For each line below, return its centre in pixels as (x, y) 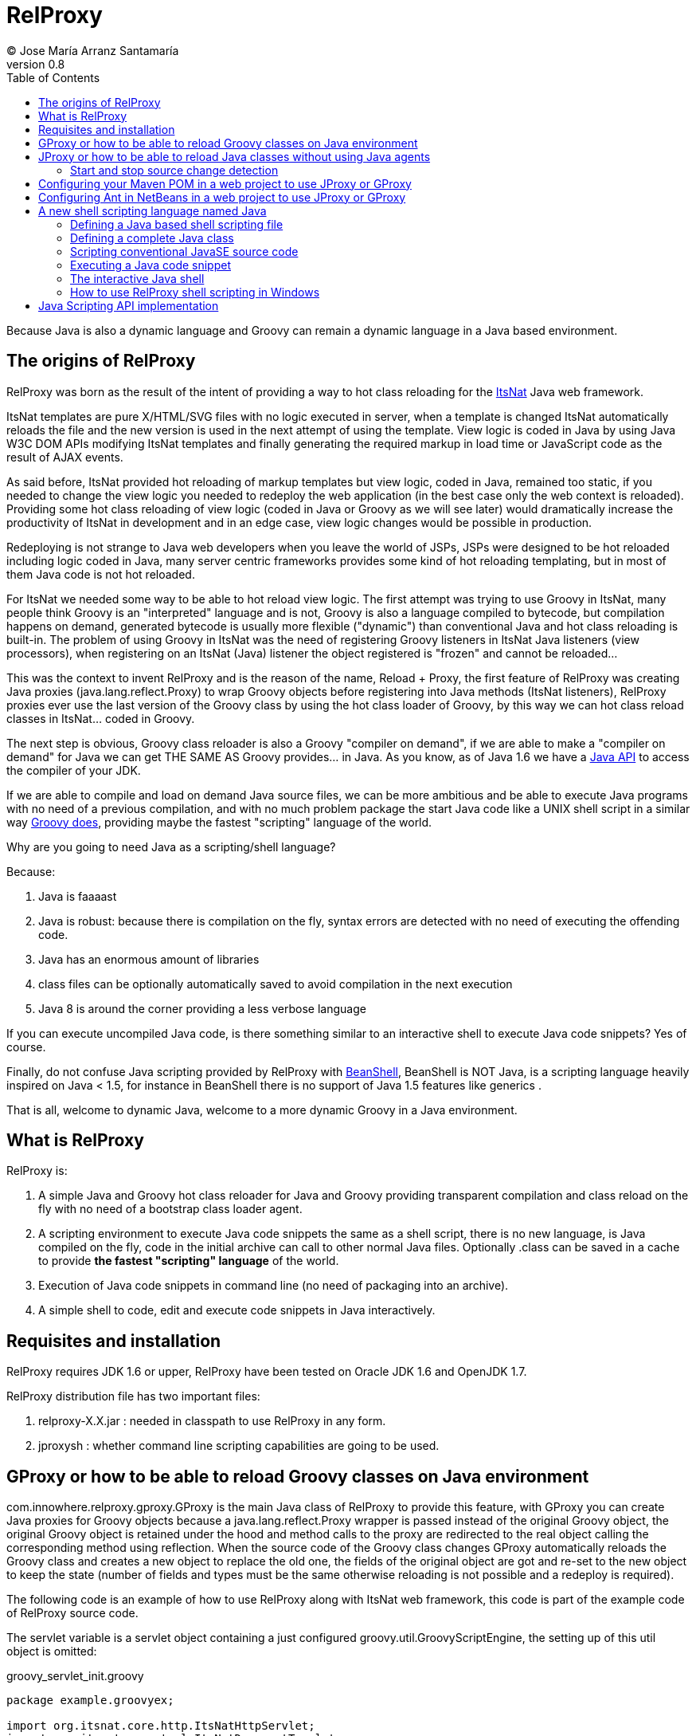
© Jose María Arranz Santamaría (93, 50)
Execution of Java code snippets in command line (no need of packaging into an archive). (274, 1286)
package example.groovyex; (90, 1701)
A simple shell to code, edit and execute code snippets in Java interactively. (237, 1310)
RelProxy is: (37, 1171)
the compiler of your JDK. (74, 770)
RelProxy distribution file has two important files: (133, 1396)
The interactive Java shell (137, 278)
